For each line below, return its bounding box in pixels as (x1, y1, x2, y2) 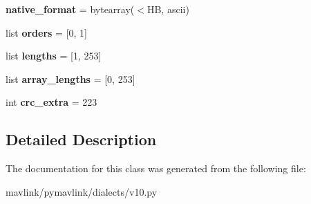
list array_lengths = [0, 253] (6, 71, 135, 86)
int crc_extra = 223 (6, 95, 97, 109)
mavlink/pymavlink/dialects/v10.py (6, 184, 158, 198)
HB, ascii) (147, 2, 189, 16)
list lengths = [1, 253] (6, 48, 102, 63)
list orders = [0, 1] (6, 25, 87, 39)
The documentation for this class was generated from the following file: (6, 161, 306, 176)
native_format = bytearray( (6, 2, 135, 16)
